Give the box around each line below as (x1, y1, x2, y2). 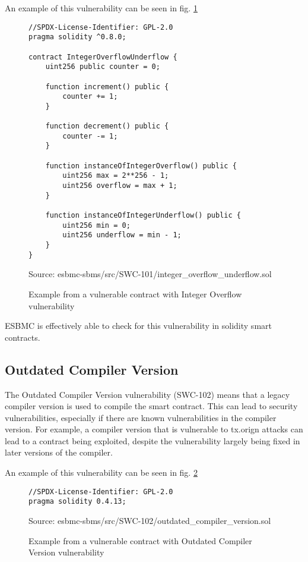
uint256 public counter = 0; (45, 62, 160, 71)
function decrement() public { (45, 122, 169, 131)
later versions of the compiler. (5, 446, 113, 459)
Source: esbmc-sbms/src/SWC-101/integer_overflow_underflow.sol (28, 268, 272, 280)
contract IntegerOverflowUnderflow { (28, 52, 177, 61)
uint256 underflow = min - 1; (62, 231, 182, 240)
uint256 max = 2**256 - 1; (62, 171, 169, 180)
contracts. (5, 331, 40, 343)
